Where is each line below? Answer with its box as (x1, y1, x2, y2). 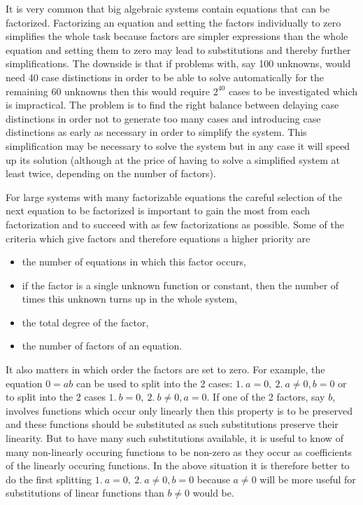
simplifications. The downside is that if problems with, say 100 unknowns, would (6, 56, 351, 71)
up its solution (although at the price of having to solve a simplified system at (6, 152, 341, 167)
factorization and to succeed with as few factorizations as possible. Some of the (6, 216, 344, 231)
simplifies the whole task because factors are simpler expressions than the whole (6, 29, 348, 43)
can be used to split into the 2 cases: (76, 375, 233, 390)
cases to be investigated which (228, 83, 358, 98)
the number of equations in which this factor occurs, (22, 254, 246, 269)
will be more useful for (259, 471, 356, 486)
